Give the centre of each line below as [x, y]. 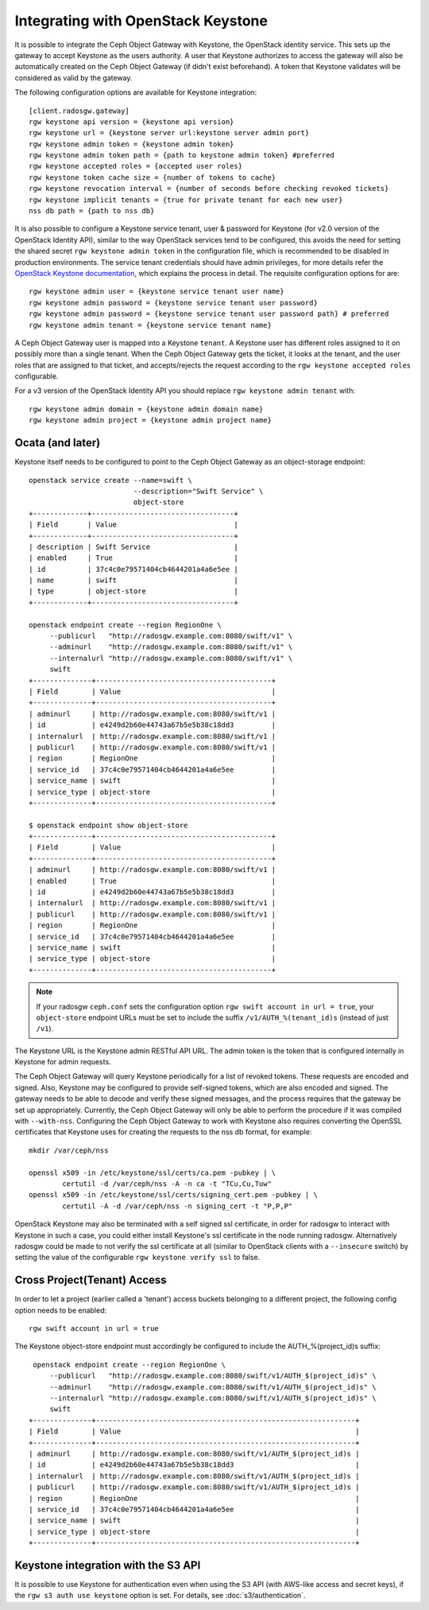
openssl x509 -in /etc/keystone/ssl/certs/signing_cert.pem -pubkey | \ [173, 1195]
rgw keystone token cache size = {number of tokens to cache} [153, 177]
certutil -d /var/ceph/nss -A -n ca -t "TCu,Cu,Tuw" [167, 1184]
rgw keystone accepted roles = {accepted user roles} [135, 166]
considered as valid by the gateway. [73, 78]
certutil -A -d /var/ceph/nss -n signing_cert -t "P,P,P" [178, 1206]
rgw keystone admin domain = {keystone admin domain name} [146, 409]
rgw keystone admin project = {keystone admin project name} [150, 420]
